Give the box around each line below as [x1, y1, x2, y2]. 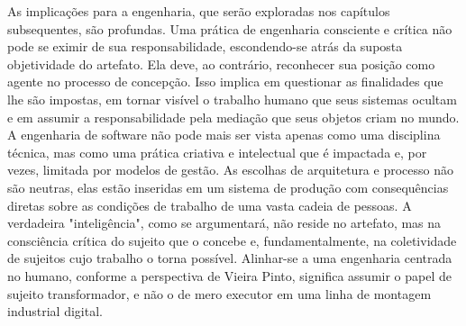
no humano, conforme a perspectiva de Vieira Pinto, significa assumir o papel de [7, 266, 452, 285]
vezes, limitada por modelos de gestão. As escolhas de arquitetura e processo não [7, 160, 453, 179]
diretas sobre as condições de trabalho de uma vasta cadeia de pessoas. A [7, 195, 412, 214]
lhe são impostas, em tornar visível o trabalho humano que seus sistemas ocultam [7, 89, 457, 108]
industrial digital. [7, 302, 103, 321]
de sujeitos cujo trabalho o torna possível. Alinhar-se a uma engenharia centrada [7, 249, 452, 267]
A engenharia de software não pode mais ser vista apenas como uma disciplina [7, 125, 441, 144]
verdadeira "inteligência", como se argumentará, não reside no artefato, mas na [7, 213, 442, 232]
